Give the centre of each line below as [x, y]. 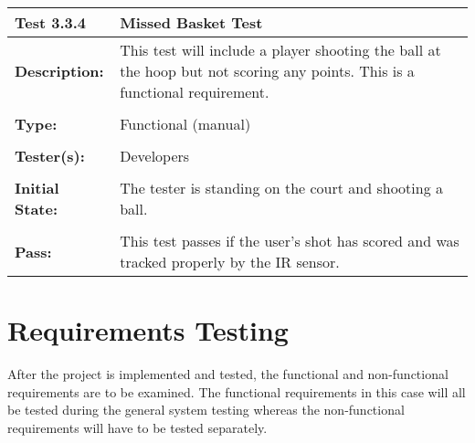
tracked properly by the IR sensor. [230, 262]
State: [37, 209]
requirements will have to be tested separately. [137, 427]
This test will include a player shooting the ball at [280, 50]
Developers [155, 156]
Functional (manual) [185, 124]
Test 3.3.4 [51, 22]
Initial [37, 188]
